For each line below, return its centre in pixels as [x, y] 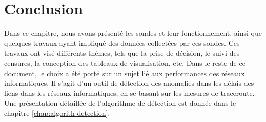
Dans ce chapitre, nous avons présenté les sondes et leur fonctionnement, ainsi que [133, 33]
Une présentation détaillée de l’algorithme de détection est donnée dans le [120, 103]
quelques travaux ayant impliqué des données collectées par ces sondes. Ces [122, 43]
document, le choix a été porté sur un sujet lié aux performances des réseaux [125, 73]
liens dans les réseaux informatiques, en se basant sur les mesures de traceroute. [129, 93]
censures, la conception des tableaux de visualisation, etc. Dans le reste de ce [125, 63]
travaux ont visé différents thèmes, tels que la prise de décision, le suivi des [122, 53]
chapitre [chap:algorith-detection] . [57, 113]
